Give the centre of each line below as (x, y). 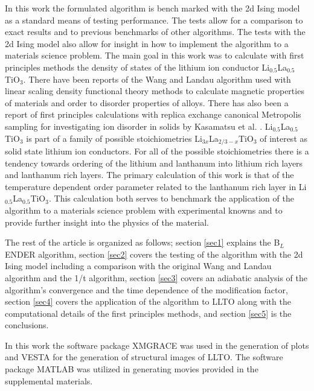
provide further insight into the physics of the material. (107, 222)
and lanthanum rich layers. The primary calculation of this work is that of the (149, 175)
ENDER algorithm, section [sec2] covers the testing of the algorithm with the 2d (154, 254)
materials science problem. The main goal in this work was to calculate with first (155, 55)
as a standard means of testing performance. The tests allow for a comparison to (154, 20)
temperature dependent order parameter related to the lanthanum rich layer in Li (156, 186)
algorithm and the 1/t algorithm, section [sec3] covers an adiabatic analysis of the (156, 277)
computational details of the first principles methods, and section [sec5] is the (148, 313)
